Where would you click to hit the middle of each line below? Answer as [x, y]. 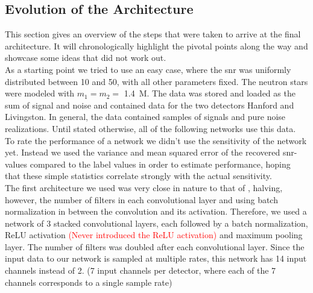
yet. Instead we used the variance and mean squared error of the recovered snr [150, 152]
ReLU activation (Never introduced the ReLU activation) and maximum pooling [154, 235]
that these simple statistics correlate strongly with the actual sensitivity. [138, 176]
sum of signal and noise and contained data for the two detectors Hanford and [150, 105]
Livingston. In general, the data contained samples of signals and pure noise [145, 117]
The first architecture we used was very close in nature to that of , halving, [144, 187]
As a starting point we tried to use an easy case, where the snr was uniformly [148, 69]
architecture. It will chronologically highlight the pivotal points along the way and [156, 46]
